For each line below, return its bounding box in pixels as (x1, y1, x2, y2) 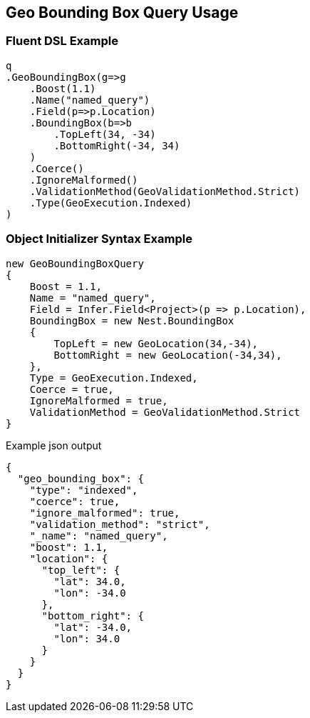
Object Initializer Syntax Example (6, 231, 192, 246)
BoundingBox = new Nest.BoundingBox (29, 314, 234, 326)
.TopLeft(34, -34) (53, 128, 156, 140)
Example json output (6, 439, 102, 452)
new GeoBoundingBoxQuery (6, 257, 144, 269)
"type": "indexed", (29, 484, 138, 496)
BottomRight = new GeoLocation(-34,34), (53, 349, 282, 361)
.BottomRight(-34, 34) (53, 139, 180, 151)
